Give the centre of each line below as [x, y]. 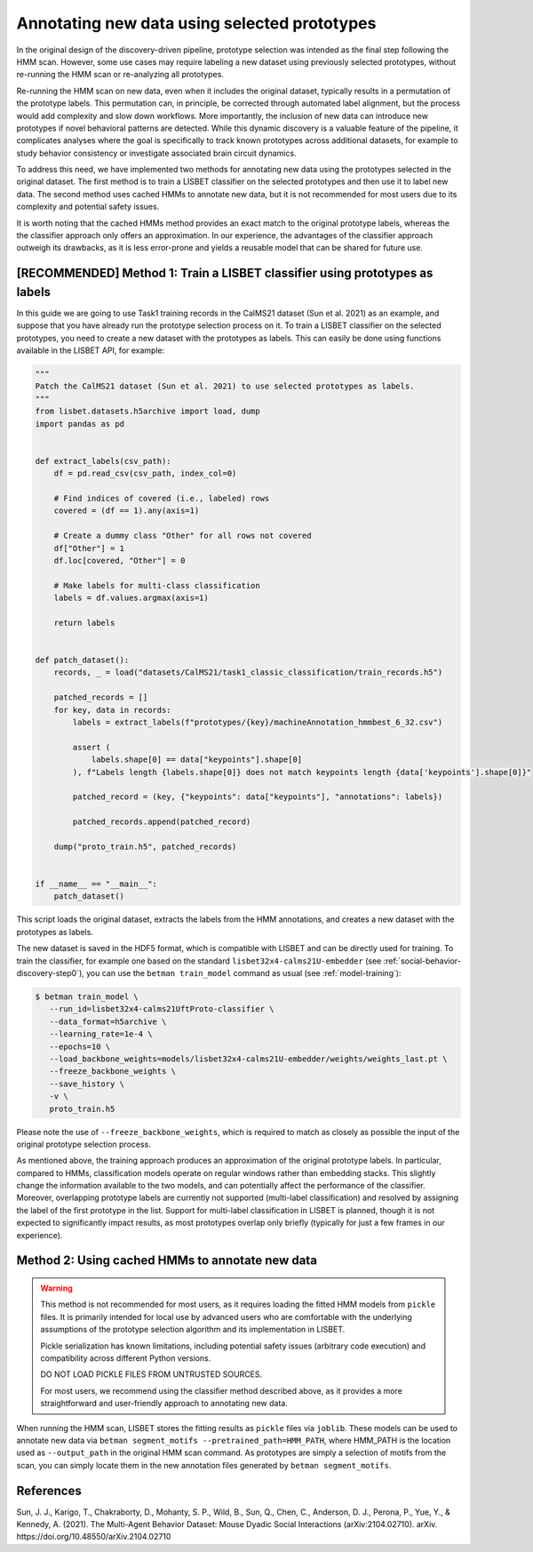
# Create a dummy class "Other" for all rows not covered [183, 536]
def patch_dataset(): [82, 660]
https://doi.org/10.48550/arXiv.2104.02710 [94, 1537]
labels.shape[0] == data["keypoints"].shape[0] [197, 760]
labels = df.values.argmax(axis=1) [131, 598]
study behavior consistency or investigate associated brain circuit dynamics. [156, 153]
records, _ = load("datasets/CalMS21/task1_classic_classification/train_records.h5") [248, 672]
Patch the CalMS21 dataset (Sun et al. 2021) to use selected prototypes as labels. [225, 386]
